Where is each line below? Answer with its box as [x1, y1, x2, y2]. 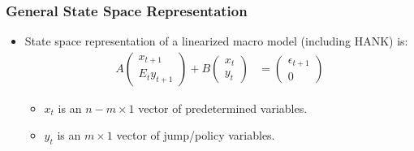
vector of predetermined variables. [138, 99, 308, 116]
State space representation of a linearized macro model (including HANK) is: [24, 32, 408, 50]
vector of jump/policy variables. [116, 127, 275, 144]
